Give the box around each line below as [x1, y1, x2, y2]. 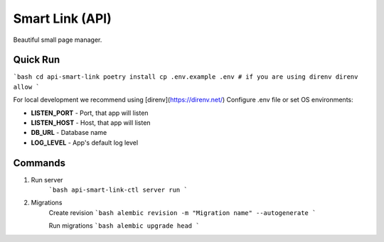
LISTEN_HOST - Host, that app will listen [31, 119, 151, 127]
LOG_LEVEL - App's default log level [31, 138, 139, 147]
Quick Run [13, 54, 60, 66]
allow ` [13, 82, 41, 91]
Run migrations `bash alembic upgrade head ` [48, 221, 200, 230]
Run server [31, 175, 63, 184]
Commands [13, 157, 66, 169]
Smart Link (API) [13, 11, 112, 26]
